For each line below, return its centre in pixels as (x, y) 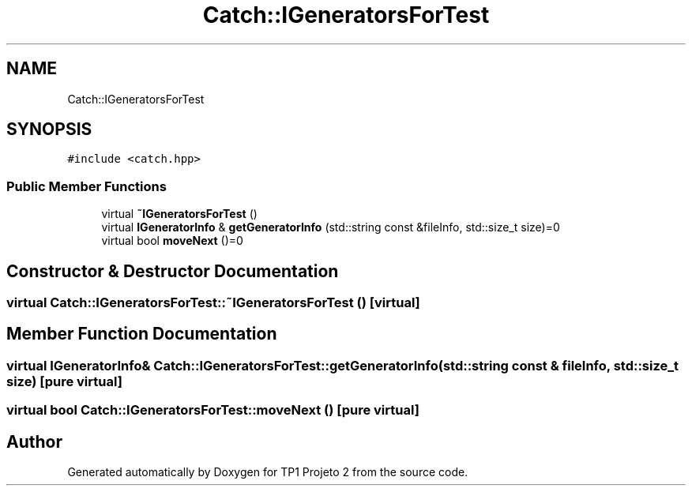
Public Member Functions (86, 186)
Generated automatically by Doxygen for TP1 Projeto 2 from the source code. (268, 472)
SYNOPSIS (49, 130)
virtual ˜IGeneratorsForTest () (179, 214)
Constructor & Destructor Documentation (173, 271)
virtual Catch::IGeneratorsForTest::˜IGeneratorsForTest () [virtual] (213, 303)
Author (34, 441)
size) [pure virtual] (64, 381)
